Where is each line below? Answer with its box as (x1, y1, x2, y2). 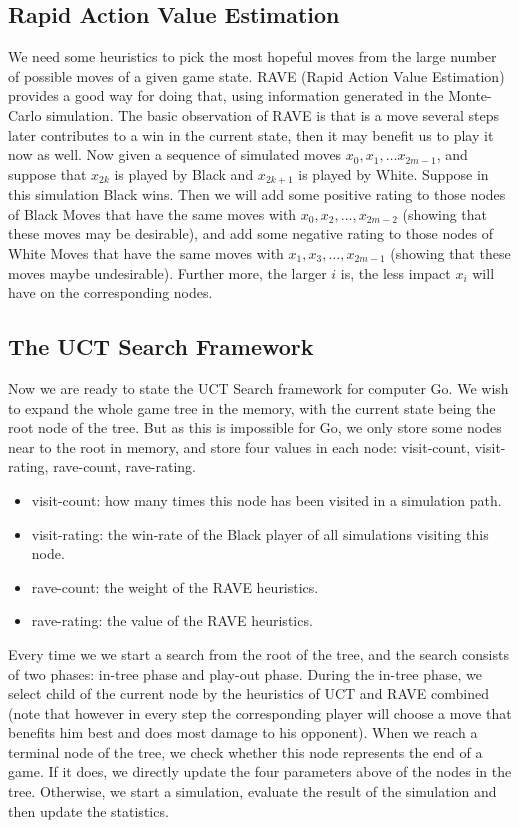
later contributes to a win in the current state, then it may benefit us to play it (8, 124, 494, 145)
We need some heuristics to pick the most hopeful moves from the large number (8, 46, 497, 67)
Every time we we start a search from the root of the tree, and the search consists (8, 643, 509, 664)
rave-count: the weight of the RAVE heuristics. (31, 576, 319, 597)
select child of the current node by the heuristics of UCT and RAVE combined (8, 683, 489, 704)
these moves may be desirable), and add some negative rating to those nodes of (8, 223, 494, 244)
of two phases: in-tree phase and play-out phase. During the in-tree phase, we (8, 663, 482, 684)
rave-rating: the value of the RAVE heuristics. (31, 610, 313, 631)
